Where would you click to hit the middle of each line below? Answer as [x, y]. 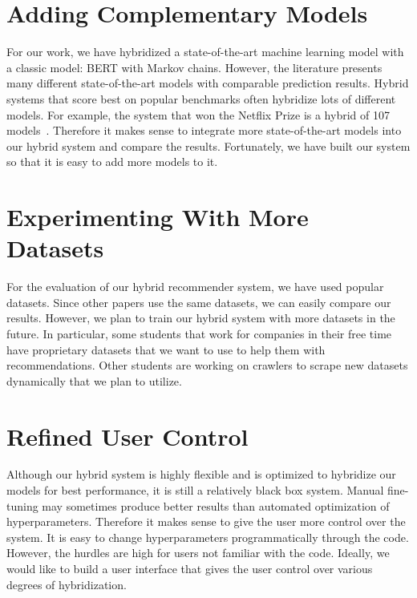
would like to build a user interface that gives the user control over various [190, 569]
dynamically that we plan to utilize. [94, 380]
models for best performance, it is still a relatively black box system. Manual [195, 490]
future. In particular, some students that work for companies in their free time [199, 333]
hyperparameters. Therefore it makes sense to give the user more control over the [206, 521]
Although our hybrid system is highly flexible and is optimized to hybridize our [201, 474]
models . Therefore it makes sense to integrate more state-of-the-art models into [204, 130]
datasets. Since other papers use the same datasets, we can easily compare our [199, 302]
